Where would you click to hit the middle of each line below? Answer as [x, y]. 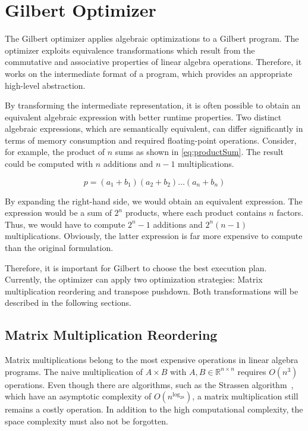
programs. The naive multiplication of [74, 371]
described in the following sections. [68, 303]
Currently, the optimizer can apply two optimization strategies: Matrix [134, 279]
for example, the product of [55, 152]
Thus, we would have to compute [65, 224]
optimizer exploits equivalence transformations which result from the [130, 50]
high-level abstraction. [45, 85]
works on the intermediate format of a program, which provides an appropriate [149, 73]
